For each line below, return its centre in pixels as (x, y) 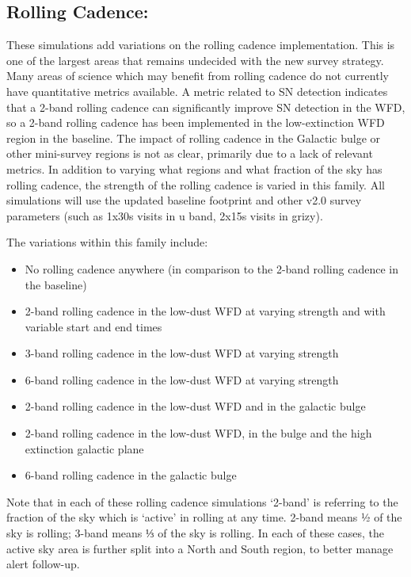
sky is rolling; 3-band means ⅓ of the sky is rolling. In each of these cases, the (196, 533)
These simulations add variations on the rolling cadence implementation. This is (201, 45)
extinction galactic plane (84, 448)
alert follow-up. (43, 564)
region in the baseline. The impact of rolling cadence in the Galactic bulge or (194, 138)
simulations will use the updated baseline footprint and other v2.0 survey (184, 200)
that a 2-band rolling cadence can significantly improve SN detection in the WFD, (206, 107)
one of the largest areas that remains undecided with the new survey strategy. (195, 60)
